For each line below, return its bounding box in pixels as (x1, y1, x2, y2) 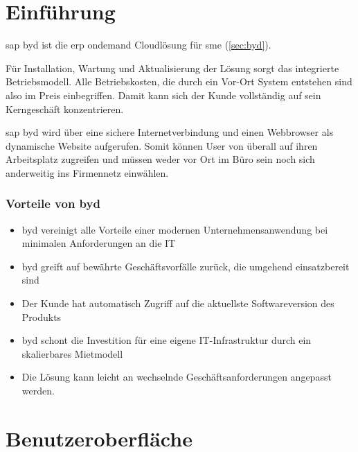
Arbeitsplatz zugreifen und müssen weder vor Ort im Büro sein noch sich (6, 152, 315, 166)
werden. (21, 383, 55, 398)
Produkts (21, 309, 62, 324)
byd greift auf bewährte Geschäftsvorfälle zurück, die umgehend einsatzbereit (21, 259, 350, 273)
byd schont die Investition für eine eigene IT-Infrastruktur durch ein (21, 333, 312, 347)
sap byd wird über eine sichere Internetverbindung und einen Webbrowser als (6, 125, 334, 139)
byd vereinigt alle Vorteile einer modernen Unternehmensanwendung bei (21, 222, 328, 236)
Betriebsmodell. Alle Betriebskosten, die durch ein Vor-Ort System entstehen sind (6, 74, 352, 89)
